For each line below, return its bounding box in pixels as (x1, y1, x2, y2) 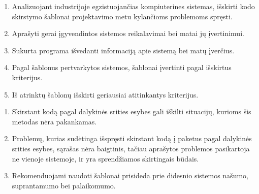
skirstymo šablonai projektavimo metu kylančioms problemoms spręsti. (12, 11, 233, 21)
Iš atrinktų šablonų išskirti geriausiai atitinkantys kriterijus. (12, 89, 199, 100)
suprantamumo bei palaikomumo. (12, 180, 116, 190)
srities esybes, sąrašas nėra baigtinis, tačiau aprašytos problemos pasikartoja (12, 143, 250, 153)
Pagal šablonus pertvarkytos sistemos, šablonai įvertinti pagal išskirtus (12, 62, 232, 73)
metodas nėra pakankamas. (12, 116, 97, 126)
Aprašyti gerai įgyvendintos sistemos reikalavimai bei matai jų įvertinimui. (12, 28, 244, 39)
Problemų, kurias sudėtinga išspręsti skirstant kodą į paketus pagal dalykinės (12, 133, 252, 144)
